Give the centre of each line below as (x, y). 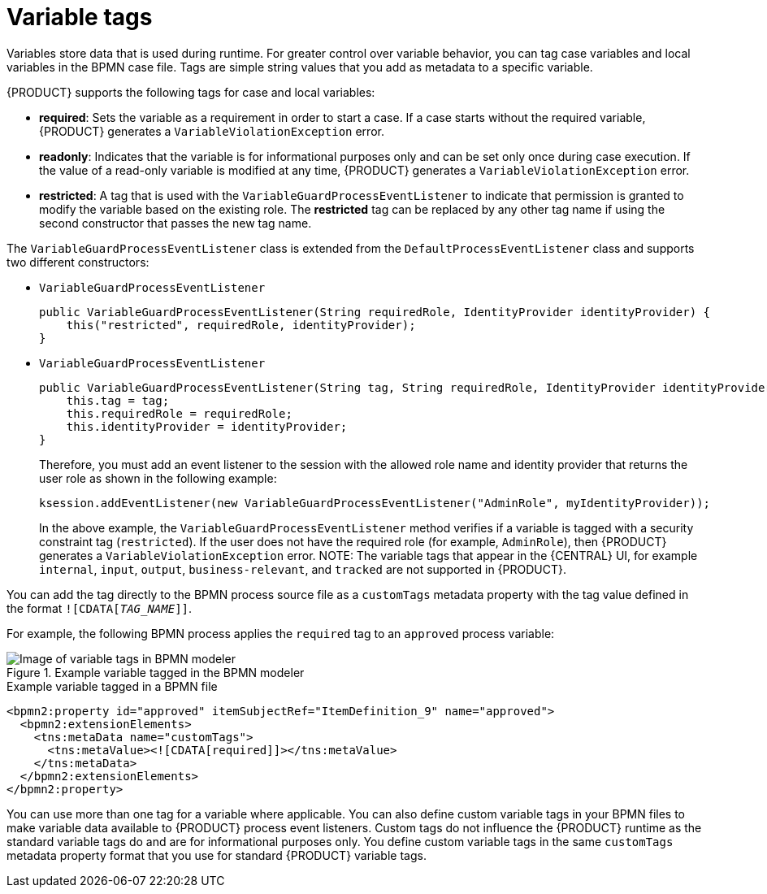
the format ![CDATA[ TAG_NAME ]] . (100, 608)
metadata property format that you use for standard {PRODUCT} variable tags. (217, 855)
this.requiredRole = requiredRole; (179, 413)
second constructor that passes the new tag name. (175, 223)
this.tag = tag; (118, 400)
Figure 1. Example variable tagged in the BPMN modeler (156, 672)
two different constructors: (78, 262)
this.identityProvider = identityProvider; (207, 426)
